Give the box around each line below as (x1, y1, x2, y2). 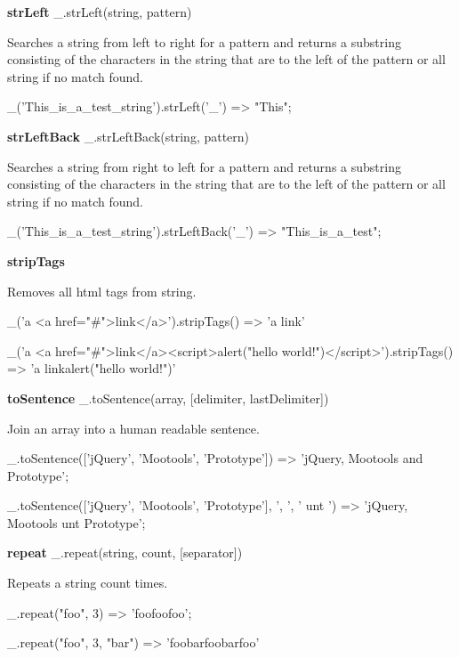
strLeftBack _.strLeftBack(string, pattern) (7, 126, 250, 145)
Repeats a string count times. (7, 573, 168, 592)
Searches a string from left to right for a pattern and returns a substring (7, 32, 401, 51)
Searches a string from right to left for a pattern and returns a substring (7, 157, 401, 175)
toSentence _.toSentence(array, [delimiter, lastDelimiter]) (7, 388, 329, 407)
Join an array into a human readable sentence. (7, 418, 260, 437)
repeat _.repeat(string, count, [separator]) (7, 543, 243, 562)
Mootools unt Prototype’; (7, 513, 146, 532)
